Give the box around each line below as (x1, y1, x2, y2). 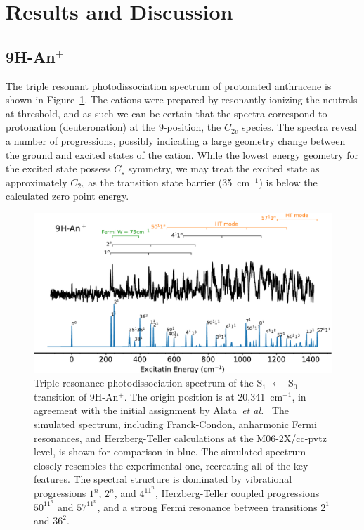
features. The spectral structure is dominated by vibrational (34, 472, 292, 486)
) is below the (259, 174, 318, 189)
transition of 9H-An (34, 389, 119, 403)
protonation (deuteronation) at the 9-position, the (6, 119, 221, 134)
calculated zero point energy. (6, 188, 129, 203)
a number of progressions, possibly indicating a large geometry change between (6, 133, 346, 148)
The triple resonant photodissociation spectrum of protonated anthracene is (6, 78, 332, 93)
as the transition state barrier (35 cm (88, 174, 250, 189)
